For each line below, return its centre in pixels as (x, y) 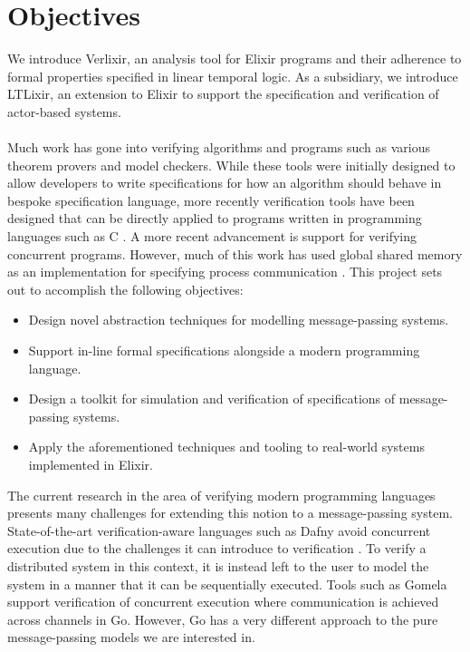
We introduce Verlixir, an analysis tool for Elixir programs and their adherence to (235, 58)
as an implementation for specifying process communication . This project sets (225, 272)
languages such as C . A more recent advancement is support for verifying (212, 236)
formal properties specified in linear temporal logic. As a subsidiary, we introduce (233, 76)
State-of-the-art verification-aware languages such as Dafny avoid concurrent (219, 530)
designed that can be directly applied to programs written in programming (215, 218)
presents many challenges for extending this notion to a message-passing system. (230, 513)
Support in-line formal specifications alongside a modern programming (224, 350)
